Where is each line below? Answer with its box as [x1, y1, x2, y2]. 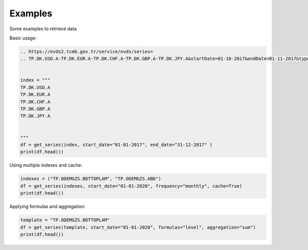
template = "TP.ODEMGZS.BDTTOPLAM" [20, 217, 110, 223]
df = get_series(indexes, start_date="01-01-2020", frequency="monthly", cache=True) [20, 183, 242, 189]
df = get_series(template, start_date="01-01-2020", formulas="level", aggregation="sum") [20, 224, 256, 230]
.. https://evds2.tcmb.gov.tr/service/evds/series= [20, 49, 153, 54]
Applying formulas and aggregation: [9, 203, 86, 210]
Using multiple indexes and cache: [9, 162, 83, 169]
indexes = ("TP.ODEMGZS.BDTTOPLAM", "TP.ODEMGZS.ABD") [20, 176, 161, 182]
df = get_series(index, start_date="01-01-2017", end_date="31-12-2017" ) [20, 142, 213, 148]
